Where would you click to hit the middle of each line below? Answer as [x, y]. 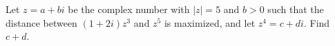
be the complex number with [129, 9]
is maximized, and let [210, 22]
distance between [41, 22]
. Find [317, 22]
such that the [296, 9]
